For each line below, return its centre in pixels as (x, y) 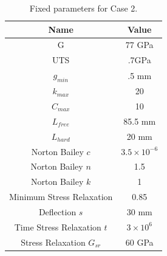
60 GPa (139, 242)
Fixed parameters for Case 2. (83, 8)
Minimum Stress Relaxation (61, 197)
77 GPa (139, 45)
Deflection (57, 211)
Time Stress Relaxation (58, 227)
